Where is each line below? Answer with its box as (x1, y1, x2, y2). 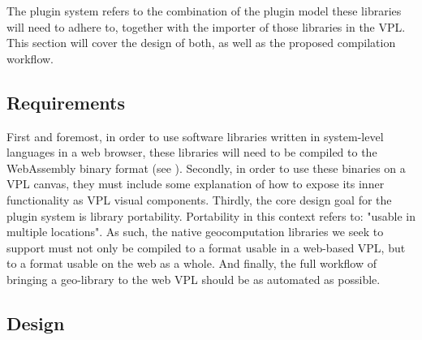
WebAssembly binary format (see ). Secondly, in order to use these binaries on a (6, 159, 406, 176)
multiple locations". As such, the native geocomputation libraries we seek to (6, 223, 384, 240)
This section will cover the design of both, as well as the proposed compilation (6, 34, 396, 51)
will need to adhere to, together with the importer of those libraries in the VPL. (6, 18, 406, 35)
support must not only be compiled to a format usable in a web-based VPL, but (6, 239, 406, 256)
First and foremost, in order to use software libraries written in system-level (6, 127, 384, 144)
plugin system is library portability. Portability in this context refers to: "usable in (6, 207, 416, 224)
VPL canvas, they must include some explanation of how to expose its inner (6, 175, 385, 192)
